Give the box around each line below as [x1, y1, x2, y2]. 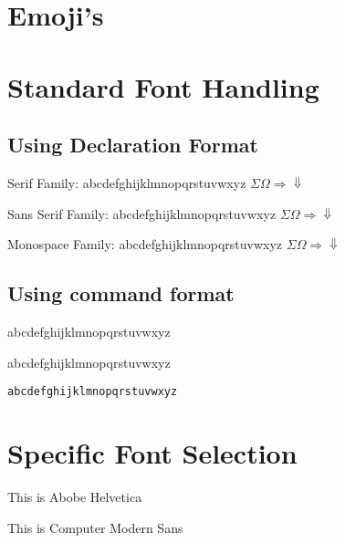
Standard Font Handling [7, 68, 319, 105]
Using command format [7, 279, 235, 308]
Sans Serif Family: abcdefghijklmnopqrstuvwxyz [7, 204, 277, 223]
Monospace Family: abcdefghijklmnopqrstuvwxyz [7, 235, 283, 254]
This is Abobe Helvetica [7, 486, 142, 506]
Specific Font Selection [7, 433, 298, 471]
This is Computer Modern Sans [7, 517, 183, 537]
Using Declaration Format [7, 131, 258, 159]
